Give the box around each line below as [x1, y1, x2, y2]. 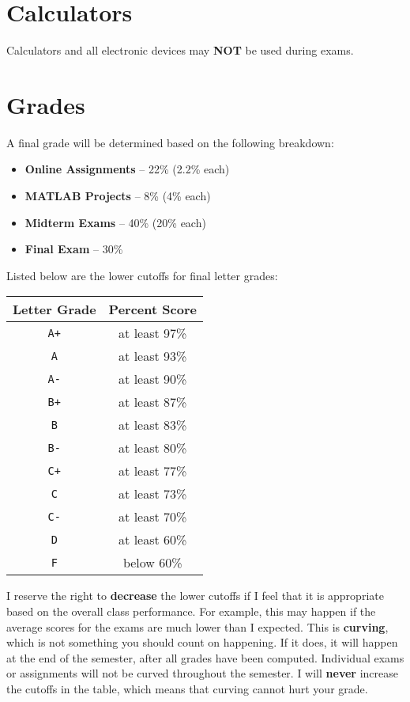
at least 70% [118, 507, 187, 526]
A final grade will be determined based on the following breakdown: [6, 134, 334, 150]
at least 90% [118, 370, 187, 389]
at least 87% [118, 393, 187, 412]
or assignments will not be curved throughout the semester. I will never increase [6, 665, 398, 681]
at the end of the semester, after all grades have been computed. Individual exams [6, 649, 404, 666]
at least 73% [118, 484, 187, 503]
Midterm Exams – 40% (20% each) [24, 214, 206, 230]
